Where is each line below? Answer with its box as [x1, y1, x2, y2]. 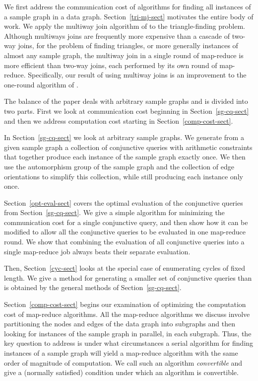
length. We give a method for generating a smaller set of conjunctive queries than [4, 272, 252, 283]
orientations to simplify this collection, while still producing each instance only [4, 171, 243, 181]
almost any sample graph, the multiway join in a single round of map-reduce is [4, 50, 244, 60]
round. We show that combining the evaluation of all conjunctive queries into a [4, 236, 245, 247]
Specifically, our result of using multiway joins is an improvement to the [28, 70, 247, 80]
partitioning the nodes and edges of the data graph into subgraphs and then [4, 318, 235, 329]
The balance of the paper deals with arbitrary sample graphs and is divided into [4, 96, 248, 106]
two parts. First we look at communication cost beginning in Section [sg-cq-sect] [4, 105, 249, 116]
